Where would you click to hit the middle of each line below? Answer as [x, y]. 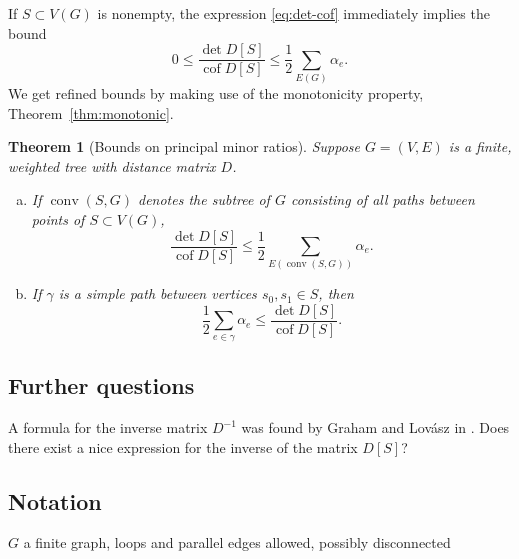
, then [336, 293]
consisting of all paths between [382, 199]
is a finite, [480, 146]
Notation [55, 500]
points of [58, 218]
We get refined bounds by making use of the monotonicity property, [216, 92]
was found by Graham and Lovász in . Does [375, 427]
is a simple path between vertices [157, 293]
